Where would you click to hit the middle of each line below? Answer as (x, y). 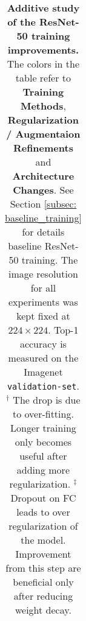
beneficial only (43, 582)
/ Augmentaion (43, 134)
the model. (43, 540)
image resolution (43, 274)
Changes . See (43, 190)
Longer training (43, 428)
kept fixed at (43, 316)
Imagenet (43, 372)
